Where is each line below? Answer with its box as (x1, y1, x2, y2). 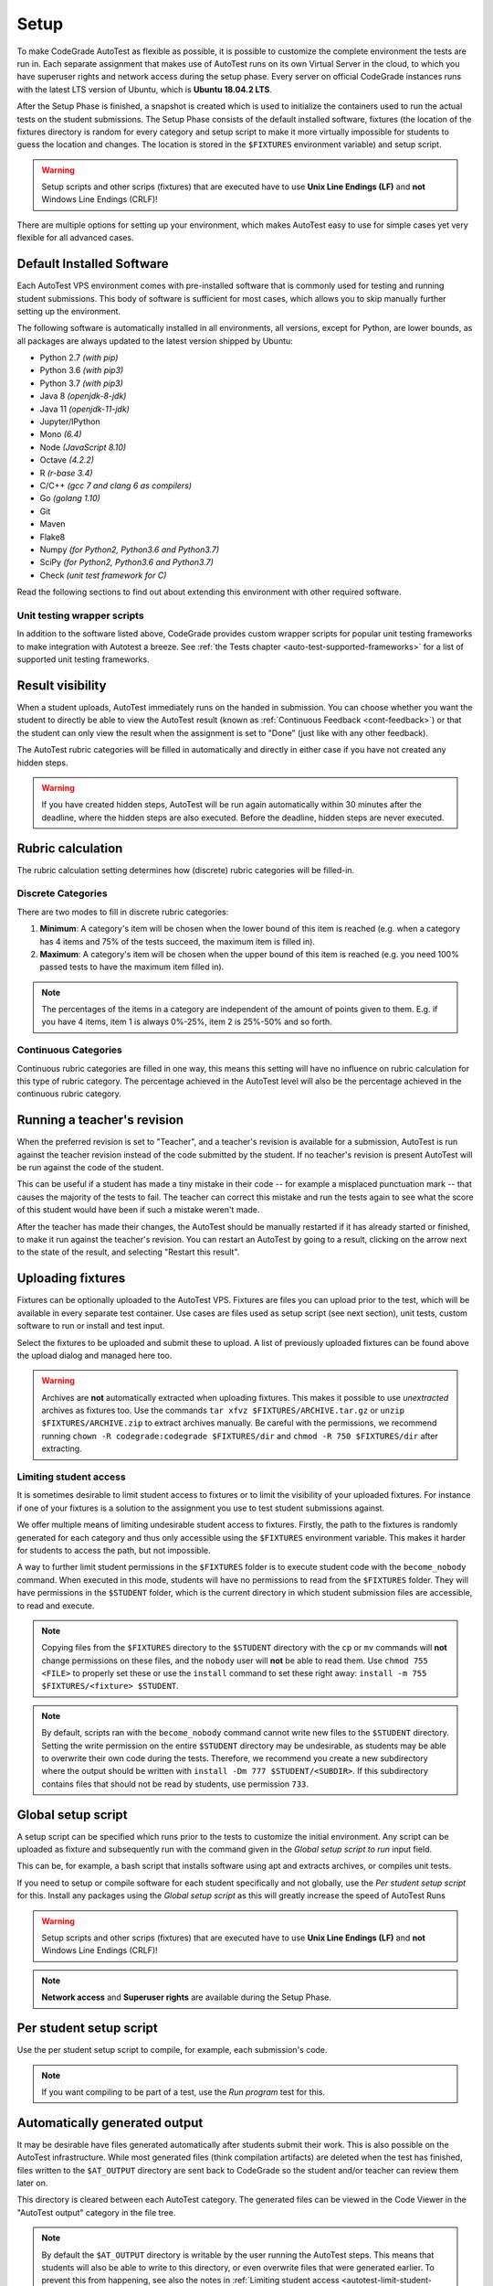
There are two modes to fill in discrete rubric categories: (16, 906, 229, 917)
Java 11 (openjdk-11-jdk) (39, 403, 130, 414)
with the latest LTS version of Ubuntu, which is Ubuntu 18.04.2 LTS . (16, 83, 273, 95)
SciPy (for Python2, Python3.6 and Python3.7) (39, 557, 215, 568)
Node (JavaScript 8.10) (39, 442, 127, 453)
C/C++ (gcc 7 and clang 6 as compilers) (39, 480, 192, 491)
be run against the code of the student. (16, 1162, 164, 1173)
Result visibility (16, 678, 107, 693)
